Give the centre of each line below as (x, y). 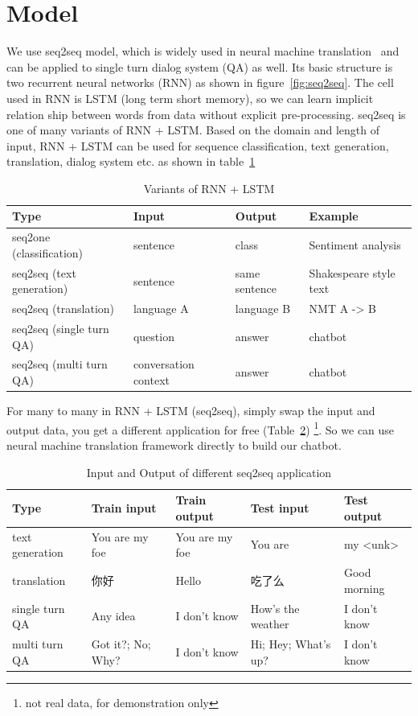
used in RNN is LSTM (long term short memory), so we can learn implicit (190, 98)
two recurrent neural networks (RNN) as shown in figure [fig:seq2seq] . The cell (200, 82)
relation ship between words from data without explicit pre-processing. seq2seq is (206, 114)
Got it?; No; (121, 643)
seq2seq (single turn (61, 329)
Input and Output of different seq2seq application (209, 472)
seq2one (31, 237)
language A (161, 309)
